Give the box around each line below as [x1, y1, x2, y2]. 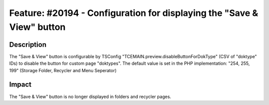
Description [9, 40, 47, 49]
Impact [9, 80, 32, 89]
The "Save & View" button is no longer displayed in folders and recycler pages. [9, 94, 171, 100]
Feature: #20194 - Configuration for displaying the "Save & [9, 7, 259, 18]
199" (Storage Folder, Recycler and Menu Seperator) [9, 67, 117, 73]
